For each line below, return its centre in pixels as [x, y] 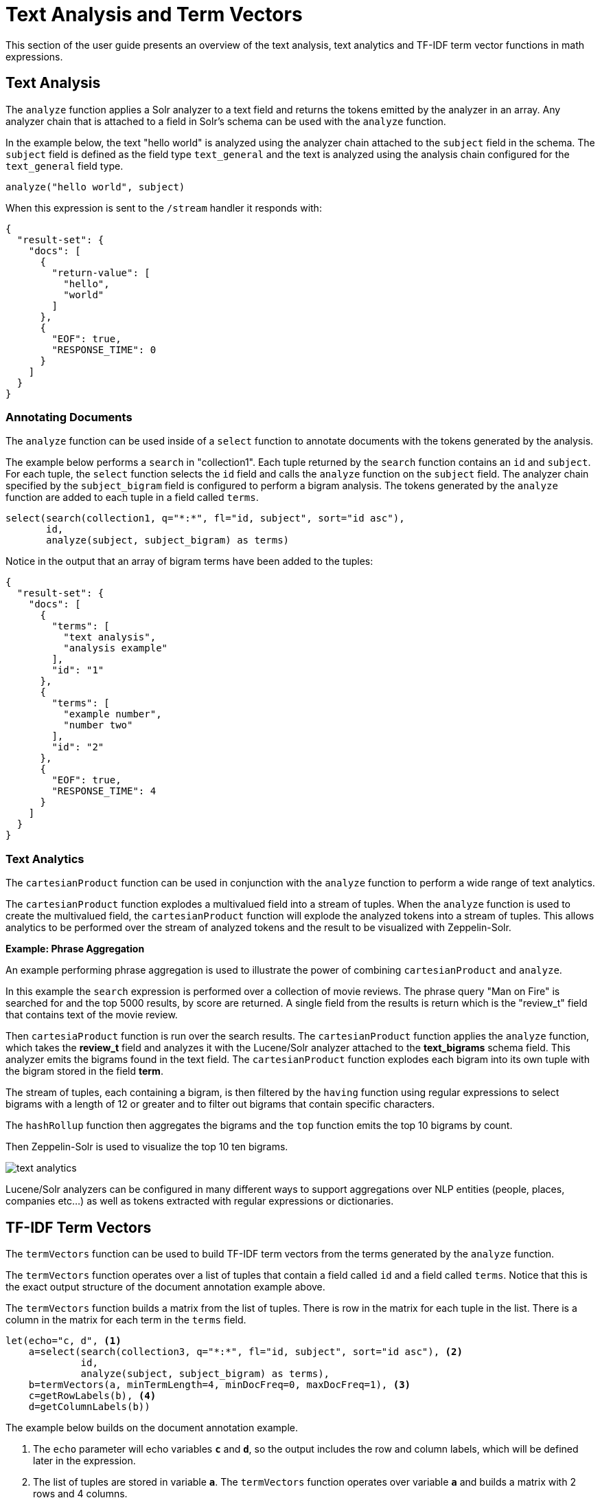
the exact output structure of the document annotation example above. [165, 1286]
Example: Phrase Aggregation [75, 949]
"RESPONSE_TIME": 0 [104, 349]
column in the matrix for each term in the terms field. [126, 1319]
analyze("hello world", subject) [95, 187]
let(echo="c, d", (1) [64, 1340]
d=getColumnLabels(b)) [89, 1406]
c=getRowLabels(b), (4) [92, 1395]
